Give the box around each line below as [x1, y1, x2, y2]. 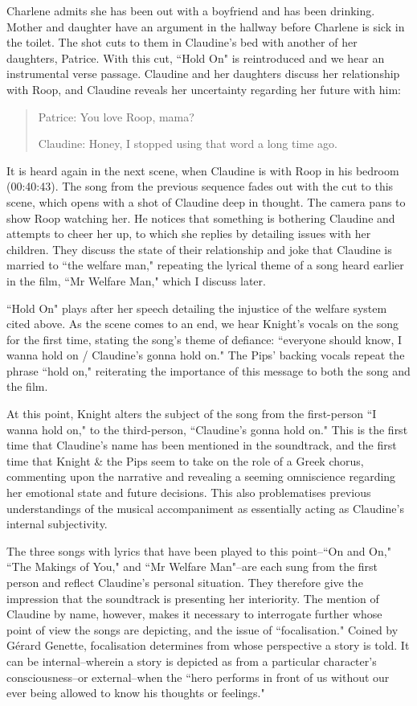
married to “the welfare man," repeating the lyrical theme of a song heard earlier [6, 257, 404, 273]
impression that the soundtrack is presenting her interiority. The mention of [6, 589, 379, 606]
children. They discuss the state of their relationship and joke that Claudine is [6, 240, 392, 257]
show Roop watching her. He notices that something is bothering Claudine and [6, 209, 395, 226]
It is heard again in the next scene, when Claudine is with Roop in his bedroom [6, 162, 399, 179]
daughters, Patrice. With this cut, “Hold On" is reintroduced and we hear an [6, 49, 385, 66]
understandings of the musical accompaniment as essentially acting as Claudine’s [6, 499, 404, 516]
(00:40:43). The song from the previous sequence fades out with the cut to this [6, 178, 394, 195]
